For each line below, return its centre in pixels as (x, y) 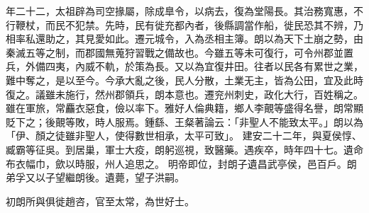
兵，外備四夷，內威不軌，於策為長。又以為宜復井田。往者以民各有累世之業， (184, 66)
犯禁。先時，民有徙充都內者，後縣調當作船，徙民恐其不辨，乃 (219, 24)
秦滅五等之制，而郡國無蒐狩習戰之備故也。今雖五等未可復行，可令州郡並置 (180, 52)
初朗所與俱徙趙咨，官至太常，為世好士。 (100, 201)
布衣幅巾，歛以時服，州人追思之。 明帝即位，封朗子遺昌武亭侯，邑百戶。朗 (181, 163)
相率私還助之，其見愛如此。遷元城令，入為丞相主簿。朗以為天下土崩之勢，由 (184, 39)
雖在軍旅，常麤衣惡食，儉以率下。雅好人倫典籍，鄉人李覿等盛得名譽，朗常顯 (184, 108)
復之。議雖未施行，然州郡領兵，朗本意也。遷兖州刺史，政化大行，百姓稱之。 (184, 94)
